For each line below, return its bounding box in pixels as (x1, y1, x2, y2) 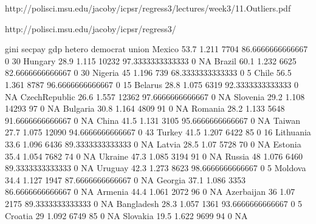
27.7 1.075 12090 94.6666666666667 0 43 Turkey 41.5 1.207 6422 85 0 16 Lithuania (5, 126, 311, 138)
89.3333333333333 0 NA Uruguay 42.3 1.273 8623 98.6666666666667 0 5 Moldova (5, 161, 306, 174)
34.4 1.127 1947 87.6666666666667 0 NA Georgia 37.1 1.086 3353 (5, 173, 246, 186)
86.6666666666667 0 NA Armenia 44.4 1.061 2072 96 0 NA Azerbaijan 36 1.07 (5, 185, 295, 198)
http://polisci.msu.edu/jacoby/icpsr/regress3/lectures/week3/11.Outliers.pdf (5, 2, 291, 14)
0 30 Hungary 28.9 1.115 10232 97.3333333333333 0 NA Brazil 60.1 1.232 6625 (5, 54, 297, 67)
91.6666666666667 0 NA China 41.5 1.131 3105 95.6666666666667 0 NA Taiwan (5, 114, 301, 126)
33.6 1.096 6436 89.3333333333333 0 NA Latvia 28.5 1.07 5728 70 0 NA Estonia (5, 137, 301, 150)
